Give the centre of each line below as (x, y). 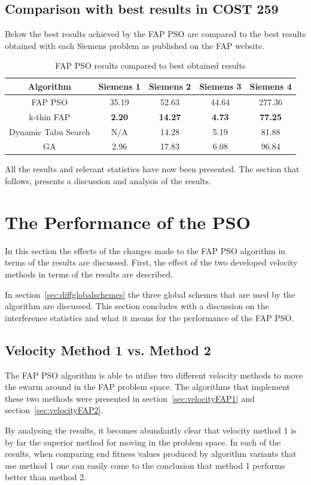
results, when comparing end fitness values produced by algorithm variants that (151, 454)
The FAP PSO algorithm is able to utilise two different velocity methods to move (154, 375)
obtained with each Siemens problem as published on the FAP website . (135, 45)
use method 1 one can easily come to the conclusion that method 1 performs (145, 465)
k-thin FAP (50, 116)
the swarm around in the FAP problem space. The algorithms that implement (147, 387)
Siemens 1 (119, 86)
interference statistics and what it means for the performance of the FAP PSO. (150, 317)
